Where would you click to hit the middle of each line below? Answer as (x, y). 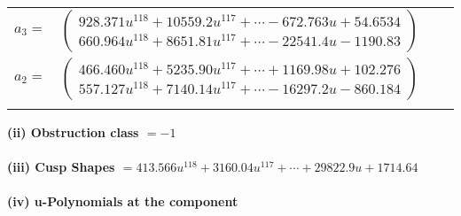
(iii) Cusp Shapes (61, 167)
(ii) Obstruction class (73, 132)
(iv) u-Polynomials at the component (123, 201)
